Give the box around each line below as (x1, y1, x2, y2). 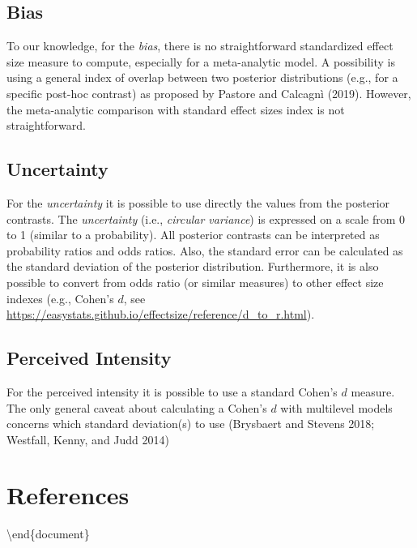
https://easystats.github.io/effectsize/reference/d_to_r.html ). (6, 306, 315, 323)
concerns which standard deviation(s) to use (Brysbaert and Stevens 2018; (6, 415, 375, 432)
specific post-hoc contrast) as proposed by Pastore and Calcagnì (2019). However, (6, 84, 411, 101)
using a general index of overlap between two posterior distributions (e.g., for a (6, 69, 398, 86)
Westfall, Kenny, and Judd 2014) (6, 430, 169, 447)
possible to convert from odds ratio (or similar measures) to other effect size (6, 273, 384, 290)
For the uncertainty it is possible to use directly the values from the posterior (6, 194, 390, 211)
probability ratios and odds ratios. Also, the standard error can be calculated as (6, 242, 403, 259)
